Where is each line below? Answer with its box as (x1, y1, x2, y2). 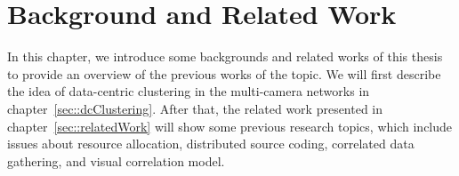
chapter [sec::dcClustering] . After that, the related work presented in (7, 99, 383, 117)
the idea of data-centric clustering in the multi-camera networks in (7, 82, 370, 100)
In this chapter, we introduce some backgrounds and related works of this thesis (7, 47, 443, 66)
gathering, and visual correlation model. (7, 151, 225, 170)
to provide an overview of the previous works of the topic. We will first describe (7, 64, 441, 83)
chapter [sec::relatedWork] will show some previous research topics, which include (7, 116, 453, 135)
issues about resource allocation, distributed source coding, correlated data (7, 134, 415, 153)
